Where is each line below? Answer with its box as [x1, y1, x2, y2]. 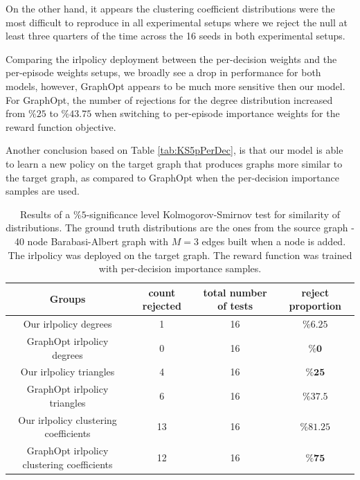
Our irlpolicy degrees [23, 317, 112, 331]
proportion [289, 299, 342, 313]
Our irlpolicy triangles [20, 364, 115, 379]
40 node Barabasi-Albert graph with [14, 233, 169, 248]
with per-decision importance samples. [98, 261, 262, 276]
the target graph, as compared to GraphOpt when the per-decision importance [6, 170, 339, 184]
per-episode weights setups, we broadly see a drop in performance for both [6, 65, 321, 80]
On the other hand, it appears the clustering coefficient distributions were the [6, 1, 335, 15]
